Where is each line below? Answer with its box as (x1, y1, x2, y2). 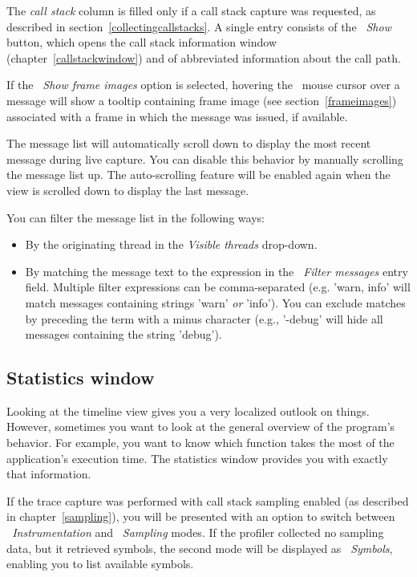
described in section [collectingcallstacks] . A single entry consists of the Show (6, 18, 391, 35)
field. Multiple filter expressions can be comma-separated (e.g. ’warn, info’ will (25, 278, 411, 295)
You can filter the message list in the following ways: (6, 209, 265, 226)
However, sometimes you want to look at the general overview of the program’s (6, 418, 395, 435)
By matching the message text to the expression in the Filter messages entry (25, 262, 408, 279)
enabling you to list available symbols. (6, 555, 194, 572)
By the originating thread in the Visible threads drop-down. (25, 236, 318, 253)
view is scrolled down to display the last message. (6, 181, 249, 198)
